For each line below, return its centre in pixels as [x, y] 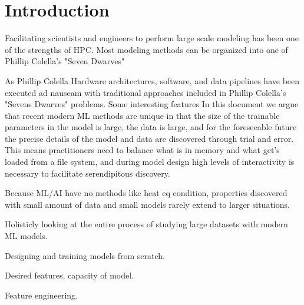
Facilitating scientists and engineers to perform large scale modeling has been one [152, 38]
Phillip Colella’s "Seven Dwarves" [65, 61]
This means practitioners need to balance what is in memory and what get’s [142, 150]
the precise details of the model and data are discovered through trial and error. [149, 138]
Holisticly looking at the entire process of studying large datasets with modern [146, 224]
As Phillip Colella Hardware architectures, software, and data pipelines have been [152, 80]
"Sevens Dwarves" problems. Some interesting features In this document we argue [152, 104]
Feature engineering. [41, 295]
